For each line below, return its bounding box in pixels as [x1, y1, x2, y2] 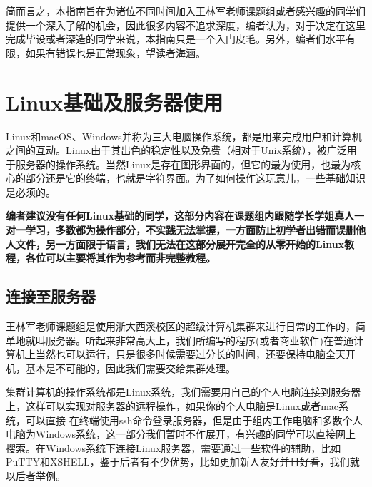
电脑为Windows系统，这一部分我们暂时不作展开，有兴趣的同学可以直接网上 [6, 426, 356, 441]
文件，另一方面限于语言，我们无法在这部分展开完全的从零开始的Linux [15, 236, 345, 251]
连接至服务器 [6, 285, 96, 307]
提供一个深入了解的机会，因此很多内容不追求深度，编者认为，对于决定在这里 [6, 17, 366, 32]
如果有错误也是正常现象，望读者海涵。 [25, 45, 206, 60]
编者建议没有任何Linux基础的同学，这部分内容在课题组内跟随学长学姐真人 [6, 208, 355, 223]
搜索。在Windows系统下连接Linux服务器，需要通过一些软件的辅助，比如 [6, 440, 341, 455]
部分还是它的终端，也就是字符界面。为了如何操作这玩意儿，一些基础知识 [25, 170, 366, 185]
